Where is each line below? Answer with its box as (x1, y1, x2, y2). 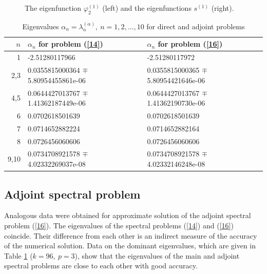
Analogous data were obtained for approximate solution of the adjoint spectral (4, 210, 251, 221)
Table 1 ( (4, 250, 33, 261)
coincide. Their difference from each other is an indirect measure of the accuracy (4, 230, 257, 241)
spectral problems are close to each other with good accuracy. (4, 260, 198, 271)
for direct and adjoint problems (146, 21, 245, 31)
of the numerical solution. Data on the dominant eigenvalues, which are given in (4, 240, 256, 251)
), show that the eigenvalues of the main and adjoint (74, 250, 240, 261)
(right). (211, 3, 234, 13)
